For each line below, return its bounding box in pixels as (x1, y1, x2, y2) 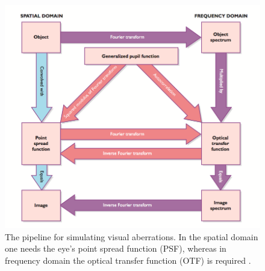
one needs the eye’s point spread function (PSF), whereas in (5, 242, 226, 255)
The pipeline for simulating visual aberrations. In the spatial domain (5, 230, 258, 243)
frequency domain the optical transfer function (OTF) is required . (5, 253, 251, 266)
